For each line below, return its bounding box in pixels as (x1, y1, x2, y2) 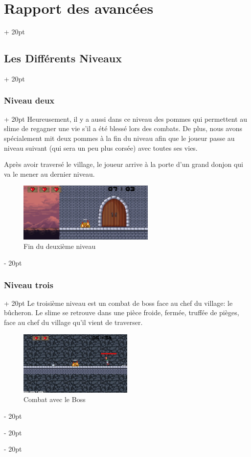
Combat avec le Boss (23, 394, 86, 404)
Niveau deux (4, 94, 55, 107)
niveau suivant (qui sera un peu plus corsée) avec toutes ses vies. (4, 142, 198, 153)
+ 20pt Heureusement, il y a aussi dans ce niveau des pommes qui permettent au (4, 113, 248, 124)
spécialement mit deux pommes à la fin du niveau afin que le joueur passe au (4, 133, 235, 143)
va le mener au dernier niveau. (4, 168, 95, 179)
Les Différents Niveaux (4, 51, 122, 66)
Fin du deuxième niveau (23, 241, 96, 251)
